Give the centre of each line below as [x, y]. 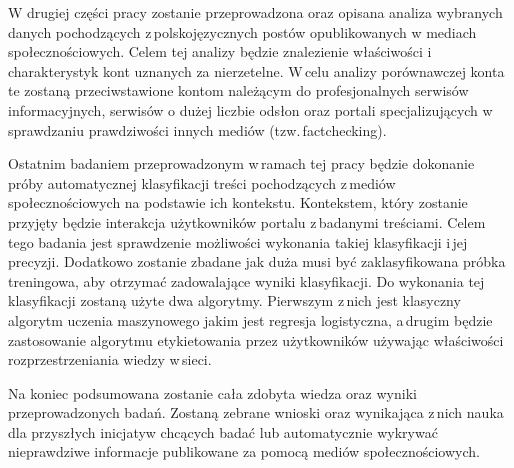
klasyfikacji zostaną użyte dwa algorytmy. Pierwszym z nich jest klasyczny [234, 300]
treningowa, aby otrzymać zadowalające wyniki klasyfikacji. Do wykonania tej [246, 280]
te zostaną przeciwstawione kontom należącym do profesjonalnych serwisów [238, 90]
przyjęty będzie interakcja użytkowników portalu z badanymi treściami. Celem [247, 221]
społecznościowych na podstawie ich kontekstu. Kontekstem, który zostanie [238, 202]
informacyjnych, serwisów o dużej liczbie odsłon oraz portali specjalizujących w [250, 109]
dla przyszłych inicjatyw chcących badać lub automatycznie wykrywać [223, 431]
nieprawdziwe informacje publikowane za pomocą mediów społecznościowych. [244, 451]
